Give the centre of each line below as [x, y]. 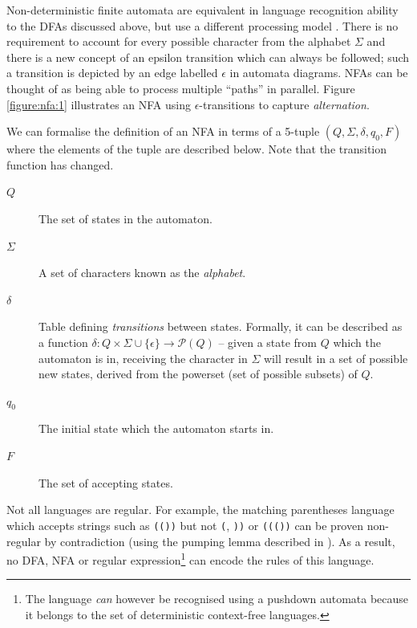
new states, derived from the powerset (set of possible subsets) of [198, 374]
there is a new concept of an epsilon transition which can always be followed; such [208, 57]
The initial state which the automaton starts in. [156, 428]
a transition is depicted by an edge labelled [112, 73]
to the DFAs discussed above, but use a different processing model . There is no [202, 25]
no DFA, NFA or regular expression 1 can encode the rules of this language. [190, 559]
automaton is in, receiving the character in [143, 358]
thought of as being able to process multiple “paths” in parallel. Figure [181, 88]
